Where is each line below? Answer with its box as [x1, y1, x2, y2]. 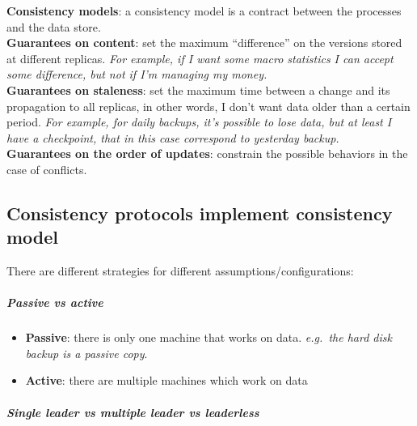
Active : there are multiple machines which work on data [25, 372, 308, 389]
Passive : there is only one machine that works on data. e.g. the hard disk [25, 329, 392, 346]
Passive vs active [6, 294, 103, 311]
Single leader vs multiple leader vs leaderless [6, 403, 259, 420]
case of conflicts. [6, 160, 87, 177]
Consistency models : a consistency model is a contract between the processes [6, 2, 402, 19]
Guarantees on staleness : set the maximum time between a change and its [6, 81, 390, 98]
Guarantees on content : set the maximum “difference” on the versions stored [6, 34, 402, 51]
